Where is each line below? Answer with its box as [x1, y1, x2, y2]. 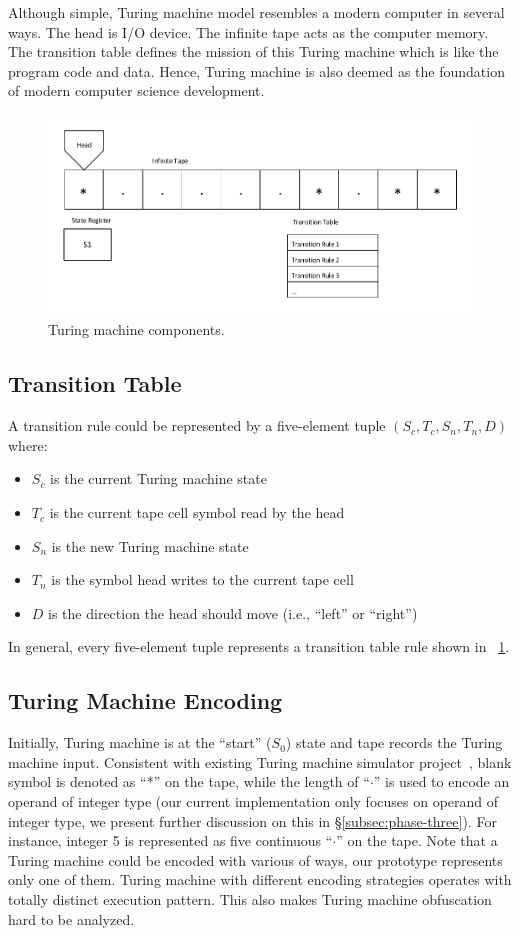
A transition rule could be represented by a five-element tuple [8, 415, 386, 436]
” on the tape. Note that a [336, 830, 498, 851]
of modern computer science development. [8, 80, 265, 101]
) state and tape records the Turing [285, 732, 503, 753]
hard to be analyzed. [8, 908, 135, 929]
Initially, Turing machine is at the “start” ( [8, 732, 272, 753]
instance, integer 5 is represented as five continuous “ [8, 830, 333, 851]
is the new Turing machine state [51, 535, 249, 556]
